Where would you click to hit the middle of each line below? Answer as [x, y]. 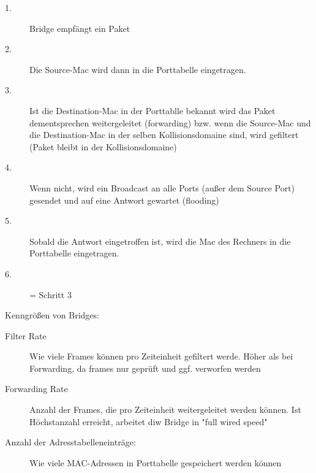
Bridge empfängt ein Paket [80, 28]
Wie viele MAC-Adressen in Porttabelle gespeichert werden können [156, 462]
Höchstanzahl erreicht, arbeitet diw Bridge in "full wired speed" [149, 421]
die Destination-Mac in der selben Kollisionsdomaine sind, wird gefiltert [164, 135]
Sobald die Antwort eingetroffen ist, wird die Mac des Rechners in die [160, 241]
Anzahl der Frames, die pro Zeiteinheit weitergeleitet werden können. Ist [165, 410]
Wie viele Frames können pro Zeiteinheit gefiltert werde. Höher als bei [161, 356]
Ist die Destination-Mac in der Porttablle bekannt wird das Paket [152, 110]
